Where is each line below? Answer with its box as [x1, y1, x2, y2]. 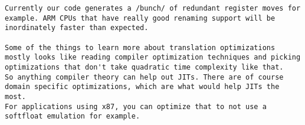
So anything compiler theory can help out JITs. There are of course [5, 73, 284, 81]
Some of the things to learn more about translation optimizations [5, 43, 276, 52]
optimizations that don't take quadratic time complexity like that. [5, 63, 284, 71]
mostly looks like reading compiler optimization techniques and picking [5, 53, 301, 62]
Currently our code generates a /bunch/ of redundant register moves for [5, 4, 301, 12]
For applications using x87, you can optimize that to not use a [5, 102, 267, 111]
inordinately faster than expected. [5, 24, 149, 32]
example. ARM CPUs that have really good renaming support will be [5, 14, 276, 22]
